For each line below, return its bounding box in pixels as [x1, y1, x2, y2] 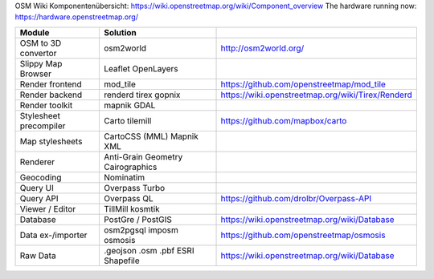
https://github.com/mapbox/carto [220, 115, 347, 126]
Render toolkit [19, 99, 73, 111]
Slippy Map [19, 58, 63, 69]
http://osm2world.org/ [220, 42, 305, 54]
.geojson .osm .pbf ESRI [103, 245, 194, 256]
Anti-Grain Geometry [103, 151, 183, 162]
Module [19, 26, 50, 38]
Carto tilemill [103, 115, 152, 126]
